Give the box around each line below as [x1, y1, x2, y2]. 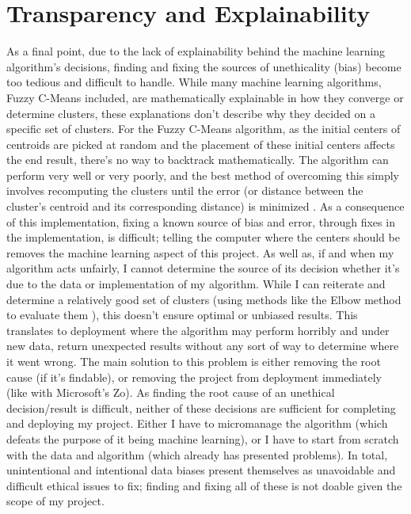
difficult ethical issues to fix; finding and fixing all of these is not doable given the [6, 477, 402, 493]
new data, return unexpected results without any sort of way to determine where [6, 337, 399, 354]
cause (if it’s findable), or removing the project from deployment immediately [6, 368, 382, 385]
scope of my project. [6, 493, 105, 509]
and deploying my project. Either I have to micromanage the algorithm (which [6, 415, 388, 432]
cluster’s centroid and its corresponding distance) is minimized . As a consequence [6, 198, 405, 215]
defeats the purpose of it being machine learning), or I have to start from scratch [6, 430, 399, 447]
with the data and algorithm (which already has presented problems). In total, [6, 446, 388, 463]
